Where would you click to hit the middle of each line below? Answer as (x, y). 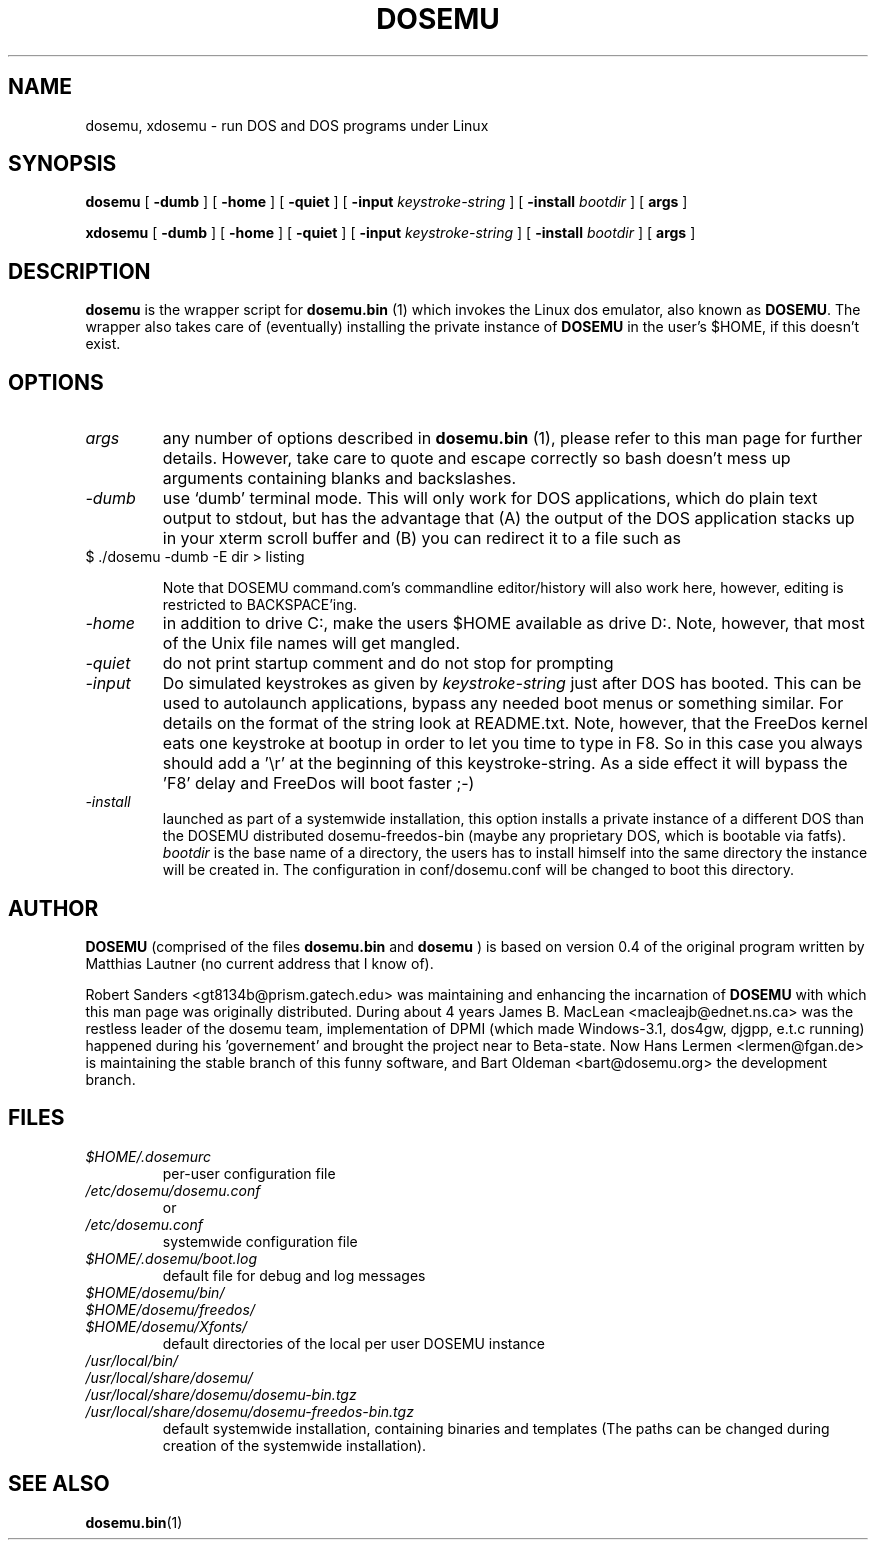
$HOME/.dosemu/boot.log (171, 1258)
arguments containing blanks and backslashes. (339, 478)
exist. (103, 344)
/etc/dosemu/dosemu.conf (173, 1190)
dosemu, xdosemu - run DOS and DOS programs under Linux (287, 125)
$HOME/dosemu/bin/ (155, 1292)
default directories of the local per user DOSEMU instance (353, 1343)
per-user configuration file (249, 1173)
